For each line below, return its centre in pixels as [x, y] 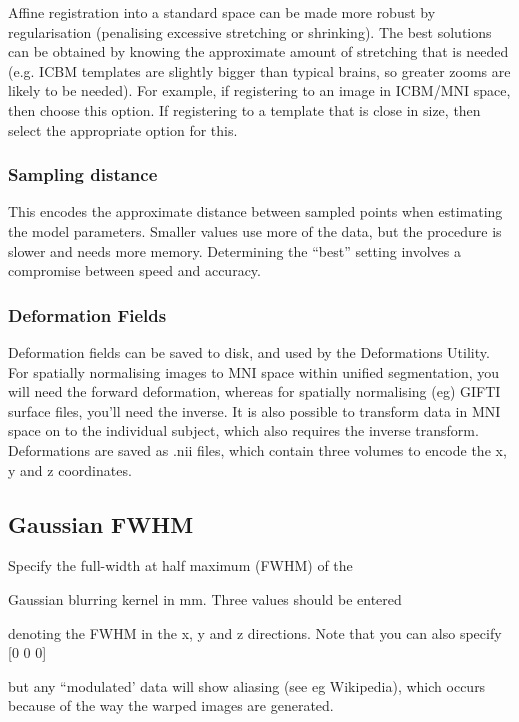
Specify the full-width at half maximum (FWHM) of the [180, 565]
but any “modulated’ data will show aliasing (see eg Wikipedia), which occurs [247, 685]
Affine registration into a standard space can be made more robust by [222, 12]
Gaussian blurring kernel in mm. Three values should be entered [205, 598]
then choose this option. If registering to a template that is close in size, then [244, 109]
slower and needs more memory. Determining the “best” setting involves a [234, 250]
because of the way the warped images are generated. [171, 705]
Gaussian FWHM [101, 523]
